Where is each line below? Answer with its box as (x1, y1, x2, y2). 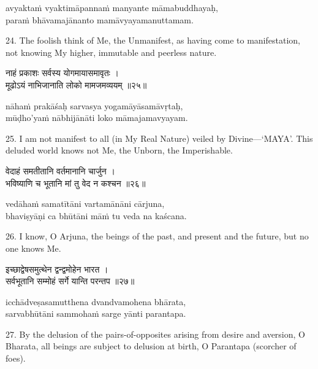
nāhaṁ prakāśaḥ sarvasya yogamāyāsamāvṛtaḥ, (6, 99, 183, 112)
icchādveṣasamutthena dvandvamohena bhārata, (6, 295, 186, 308)
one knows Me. (6, 241, 61, 254)
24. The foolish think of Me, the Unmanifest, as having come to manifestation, (6, 34, 300, 47)
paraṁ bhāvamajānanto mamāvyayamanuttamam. (6, 13, 194, 26)
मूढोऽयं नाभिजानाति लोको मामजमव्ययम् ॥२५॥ (6, 78, 147, 91)
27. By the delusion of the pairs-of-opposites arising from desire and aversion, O (6, 327, 305, 340)
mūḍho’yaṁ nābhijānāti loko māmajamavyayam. (6, 111, 188, 124)
